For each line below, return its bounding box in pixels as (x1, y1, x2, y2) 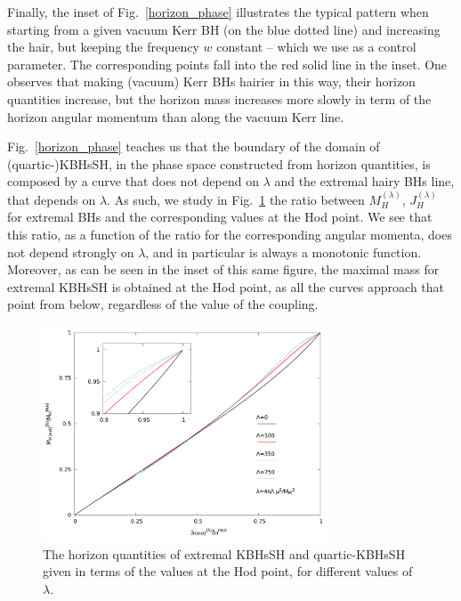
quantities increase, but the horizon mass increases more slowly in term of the (7, 89, 432, 108)
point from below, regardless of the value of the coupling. (7, 295, 319, 313)
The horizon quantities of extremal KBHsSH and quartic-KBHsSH (43, 544, 406, 563)
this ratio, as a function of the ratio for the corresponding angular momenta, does (7, 224, 452, 243)
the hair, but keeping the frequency (7, 37, 199, 56)
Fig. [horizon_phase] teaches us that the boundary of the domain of (7, 137, 380, 156)
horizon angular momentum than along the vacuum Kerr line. (7, 107, 344, 126)
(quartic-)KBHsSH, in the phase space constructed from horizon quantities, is (7, 154, 431, 173)
